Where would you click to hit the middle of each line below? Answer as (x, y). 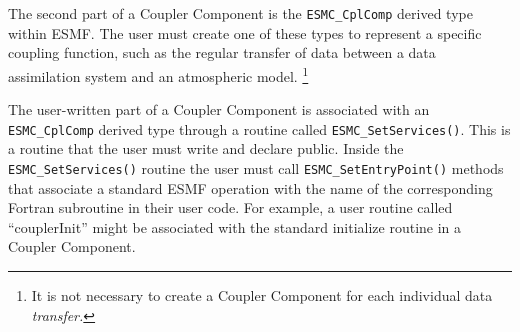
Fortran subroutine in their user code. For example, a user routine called (230, 207)
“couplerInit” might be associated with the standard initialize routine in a (235, 226)
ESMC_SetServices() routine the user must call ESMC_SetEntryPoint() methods (256, 167)
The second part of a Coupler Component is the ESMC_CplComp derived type (240, 13)
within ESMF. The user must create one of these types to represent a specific (245, 32)
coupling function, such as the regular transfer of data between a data (222, 52)
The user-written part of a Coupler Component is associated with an (219, 109)
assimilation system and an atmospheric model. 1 (158, 74)
